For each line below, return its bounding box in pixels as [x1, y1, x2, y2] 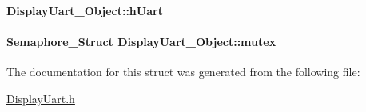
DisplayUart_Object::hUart [6, 2, 163, 18]
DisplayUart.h [6, 90, 75, 106]
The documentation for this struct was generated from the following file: [6, 63, 360, 79]
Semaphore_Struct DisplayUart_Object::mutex [6, 33, 276, 49]
